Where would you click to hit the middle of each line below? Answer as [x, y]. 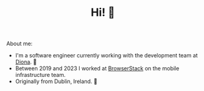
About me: [19, 44]
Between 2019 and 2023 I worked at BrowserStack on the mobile [97, 68]
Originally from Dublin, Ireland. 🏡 [56, 81]
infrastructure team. [40, 75]
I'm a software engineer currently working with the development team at [106, 56]
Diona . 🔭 [26, 62]
